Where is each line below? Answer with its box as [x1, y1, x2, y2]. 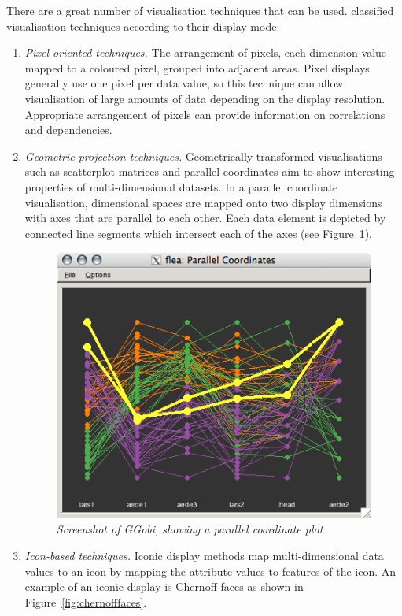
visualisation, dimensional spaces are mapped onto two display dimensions [24, 194, 382, 210]
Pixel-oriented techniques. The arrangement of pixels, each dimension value [24, 44, 387, 61]
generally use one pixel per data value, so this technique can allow [24, 75, 344, 91]
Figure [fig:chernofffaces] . [24, 593, 147, 610]
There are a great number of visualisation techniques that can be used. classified [6, 2, 394, 18]
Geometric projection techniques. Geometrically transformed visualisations [24, 147, 382, 164]
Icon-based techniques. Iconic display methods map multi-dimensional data [24, 547, 384, 564]
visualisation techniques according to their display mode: [6, 17, 280, 34]
